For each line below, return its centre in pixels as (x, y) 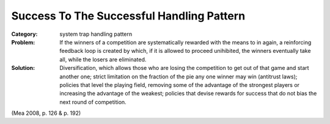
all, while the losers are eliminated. (103, 59)
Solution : (23, 68)
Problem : (23, 42)
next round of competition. (93, 102)
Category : (24, 34)
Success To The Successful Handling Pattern (128, 16)
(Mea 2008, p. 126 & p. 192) (46, 113)
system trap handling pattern (96, 34)
